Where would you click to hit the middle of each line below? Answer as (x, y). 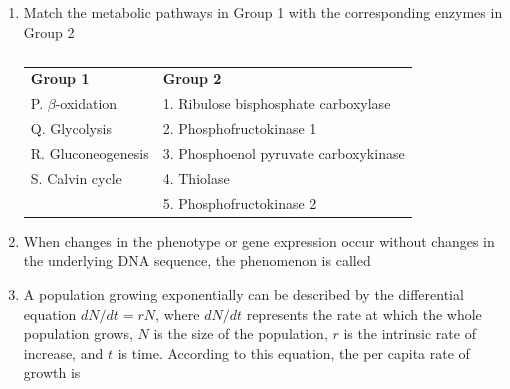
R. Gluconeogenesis (89, 152)
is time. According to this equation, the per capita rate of (293, 352)
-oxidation (86, 103)
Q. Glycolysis (71, 128)
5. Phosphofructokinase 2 (239, 202)
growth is (52, 372)
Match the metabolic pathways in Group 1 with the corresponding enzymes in (263, 12)
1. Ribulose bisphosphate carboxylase (276, 103)
